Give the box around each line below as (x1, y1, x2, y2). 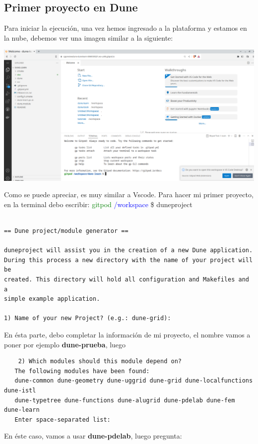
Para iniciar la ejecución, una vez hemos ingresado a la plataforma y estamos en (4, 23, 247, 33)
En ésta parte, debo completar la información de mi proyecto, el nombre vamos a (4, 330, 251, 339)
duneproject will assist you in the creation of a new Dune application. (4, 247, 253, 254)
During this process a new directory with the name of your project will (4, 256, 253, 264)
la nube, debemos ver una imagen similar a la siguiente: (4, 32, 173, 43)
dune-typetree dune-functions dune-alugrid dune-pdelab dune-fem (14, 396, 235, 404)
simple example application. (4, 295, 100, 303)
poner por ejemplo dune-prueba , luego (4, 339, 126, 349)
